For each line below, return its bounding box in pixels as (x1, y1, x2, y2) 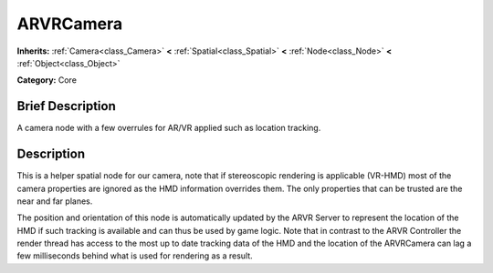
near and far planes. (16, 196, 93, 207)
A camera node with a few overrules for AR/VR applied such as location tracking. (16, 123, 321, 134)
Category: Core (16, 75, 78, 86)
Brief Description (16, 98, 116, 114)
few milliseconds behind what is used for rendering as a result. (16, 250, 253, 261)
